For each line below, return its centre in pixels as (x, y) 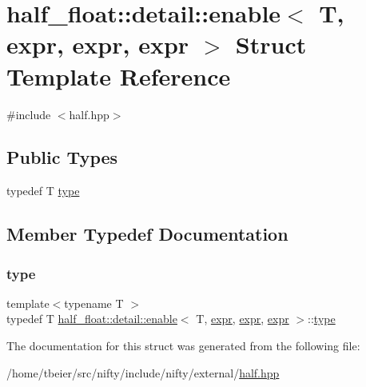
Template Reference (119, 76)
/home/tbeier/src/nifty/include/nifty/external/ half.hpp (143, 372)
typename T (94, 303)
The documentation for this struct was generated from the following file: (183, 346)
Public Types (62, 157)
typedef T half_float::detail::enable (92, 319)
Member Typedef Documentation (147, 234)
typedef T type (43, 191)
